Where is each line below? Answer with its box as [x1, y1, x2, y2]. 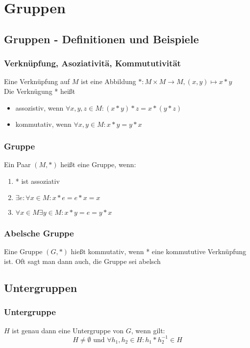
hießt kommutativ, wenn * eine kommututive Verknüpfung [71, 246, 247, 257]
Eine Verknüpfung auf [4, 76, 70, 87]
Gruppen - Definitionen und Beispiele [4, 31, 199, 46]
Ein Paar [4, 159, 31, 169]
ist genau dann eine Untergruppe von [12, 325, 124, 335]
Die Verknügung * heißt [4, 86, 75, 96]
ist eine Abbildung [80, 76, 136, 87]
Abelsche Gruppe [4, 227, 74, 239]
